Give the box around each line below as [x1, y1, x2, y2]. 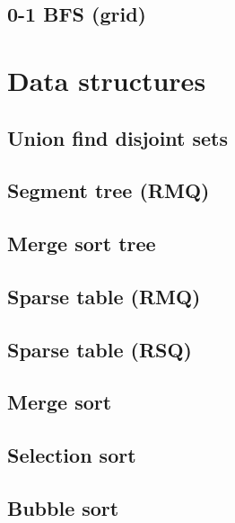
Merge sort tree [7, 230, 156, 257]
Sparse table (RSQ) [7, 335, 192, 363]
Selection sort [7, 441, 136, 469]
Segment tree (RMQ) [7, 176, 210, 204]
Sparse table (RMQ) [7, 282, 201, 310]
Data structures [7, 61, 206, 98]
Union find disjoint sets [7, 123, 229, 151]
